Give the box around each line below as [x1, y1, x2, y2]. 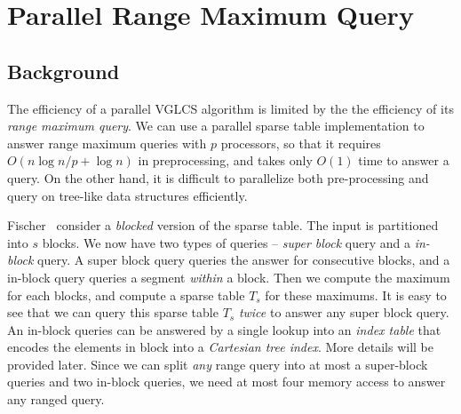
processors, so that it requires [220, 133, 381, 152]
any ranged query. [7, 390, 105, 409]
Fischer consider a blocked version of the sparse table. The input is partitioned [7, 216, 439, 235]
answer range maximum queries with [7, 133, 207, 152]
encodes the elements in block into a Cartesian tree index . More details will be [7, 338, 433, 356]
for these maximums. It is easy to [265, 285, 447, 304]
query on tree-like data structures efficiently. [7, 186, 248, 204]
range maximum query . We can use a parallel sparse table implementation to [7, 116, 425, 135]
